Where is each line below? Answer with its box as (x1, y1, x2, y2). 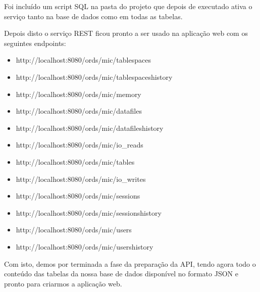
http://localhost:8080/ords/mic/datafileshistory (16, 122, 164, 133)
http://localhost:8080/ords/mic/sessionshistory (16, 207, 162, 218)
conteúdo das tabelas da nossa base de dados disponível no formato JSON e (4, 268, 238, 279)
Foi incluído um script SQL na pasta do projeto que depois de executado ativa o (4, 1, 252, 11)
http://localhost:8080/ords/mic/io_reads (16, 139, 143, 150)
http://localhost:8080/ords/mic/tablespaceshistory (16, 71, 173, 82)
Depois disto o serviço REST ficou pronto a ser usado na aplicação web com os (4, 28, 248, 38)
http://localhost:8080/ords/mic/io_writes (16, 173, 146, 184)
